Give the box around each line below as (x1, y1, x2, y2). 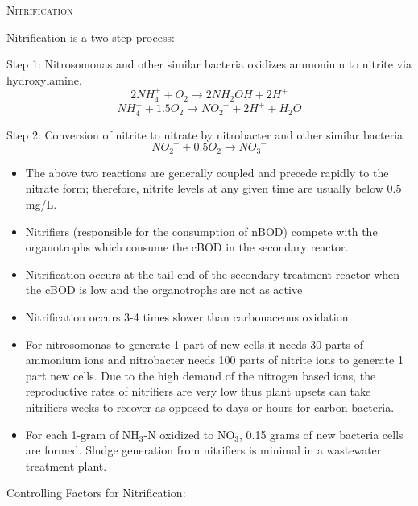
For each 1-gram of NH (25, 425, 139, 442)
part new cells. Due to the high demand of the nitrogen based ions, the (25, 367, 376, 384)
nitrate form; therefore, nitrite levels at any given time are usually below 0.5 (25, 180, 402, 197)
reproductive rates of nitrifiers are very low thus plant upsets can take (25, 383, 371, 400)
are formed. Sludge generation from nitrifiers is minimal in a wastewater (25, 442, 382, 458)
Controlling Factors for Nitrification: (6, 484, 186, 501)
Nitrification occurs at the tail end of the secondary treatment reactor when (25, 265, 400, 282)
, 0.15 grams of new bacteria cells (239, 425, 404, 442)
